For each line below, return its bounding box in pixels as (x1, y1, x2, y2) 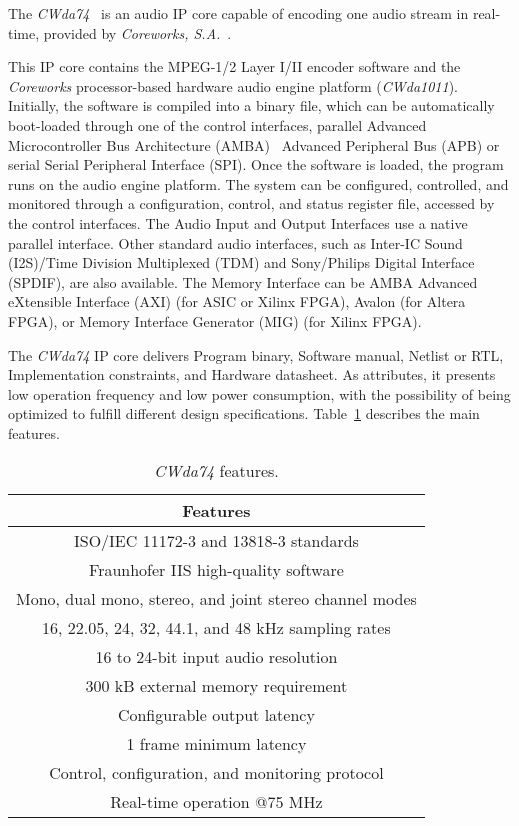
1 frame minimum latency (126, 732, 307, 756)
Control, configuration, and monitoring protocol (49, 761, 384, 785)
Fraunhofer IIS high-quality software (89, 558, 344, 582)
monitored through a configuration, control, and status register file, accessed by (8, 193, 495, 214)
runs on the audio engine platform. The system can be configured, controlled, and (8, 173, 509, 194)
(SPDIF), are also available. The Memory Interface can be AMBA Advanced (8, 271, 478, 292)
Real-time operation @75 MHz (110, 790, 323, 814)
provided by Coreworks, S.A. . (43, 22, 232, 43)
